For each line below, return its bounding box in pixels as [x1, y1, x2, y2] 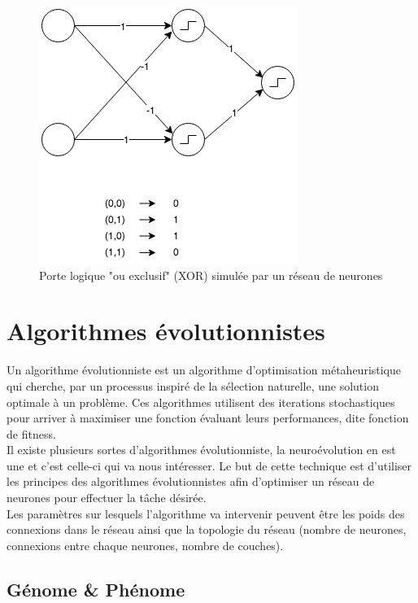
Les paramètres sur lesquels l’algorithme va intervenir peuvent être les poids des [7, 505, 405, 522]
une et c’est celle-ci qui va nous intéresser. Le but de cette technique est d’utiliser [7, 457, 412, 474]
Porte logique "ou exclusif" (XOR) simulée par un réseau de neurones [39, 266, 383, 283]
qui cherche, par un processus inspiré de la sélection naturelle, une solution [7, 377, 379, 394]
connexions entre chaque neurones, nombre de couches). [7, 536, 284, 553]
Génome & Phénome [7, 576, 185, 601]
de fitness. [7, 425, 56, 442]
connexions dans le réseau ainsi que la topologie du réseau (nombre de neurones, [7, 521, 407, 538]
